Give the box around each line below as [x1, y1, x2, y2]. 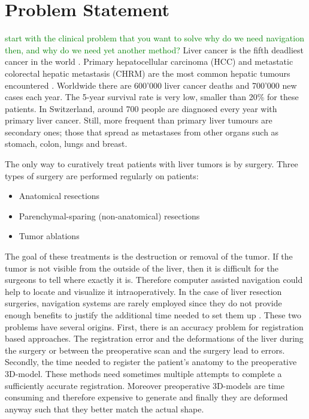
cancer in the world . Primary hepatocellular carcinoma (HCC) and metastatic [5, 55, 293, 68]
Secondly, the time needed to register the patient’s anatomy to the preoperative [5, 355, 297, 368]
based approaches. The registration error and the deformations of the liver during [5, 332, 304, 345]
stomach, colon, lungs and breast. [5, 137, 128, 150]
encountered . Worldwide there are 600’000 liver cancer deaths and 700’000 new [5, 79, 297, 91]
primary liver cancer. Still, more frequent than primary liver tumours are [5, 114, 272, 126]
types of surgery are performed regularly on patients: [5, 169, 199, 182]
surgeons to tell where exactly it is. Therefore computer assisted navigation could [5, 273, 303, 286]
